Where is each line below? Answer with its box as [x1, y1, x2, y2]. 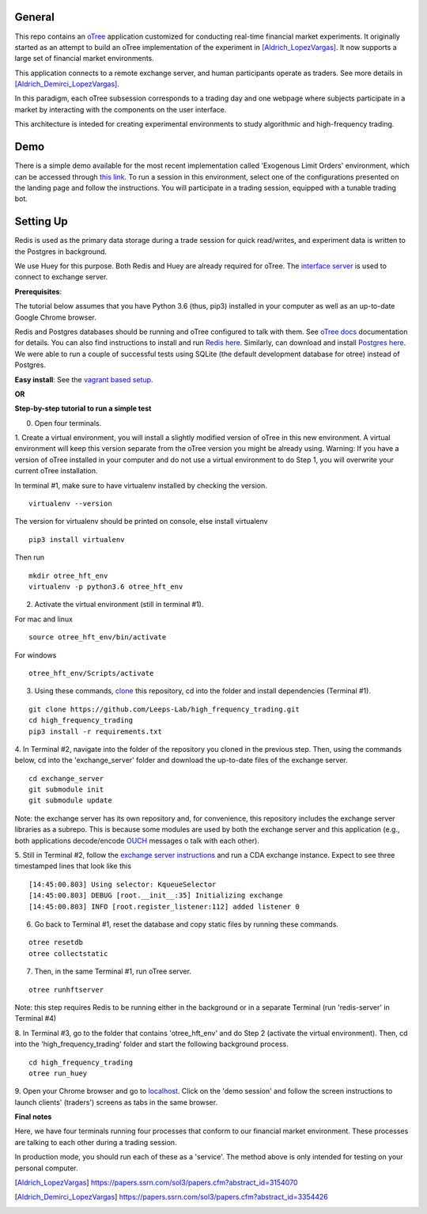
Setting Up [14, 214, 69, 229]
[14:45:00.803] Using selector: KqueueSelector [28, 879, 217, 889]
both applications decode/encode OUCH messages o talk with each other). [14, 836, 260, 845]
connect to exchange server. [14, 272, 108, 282]
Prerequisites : [14, 286, 62, 296]
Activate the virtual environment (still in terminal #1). [34, 600, 204, 609]
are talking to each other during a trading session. [14, 1137, 177, 1147]
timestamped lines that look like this [14, 861, 132, 871]
